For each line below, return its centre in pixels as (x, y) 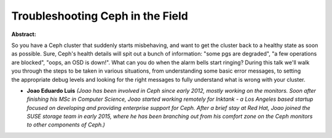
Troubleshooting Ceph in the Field (100, 16)
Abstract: (24, 34)
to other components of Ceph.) (66, 125)
